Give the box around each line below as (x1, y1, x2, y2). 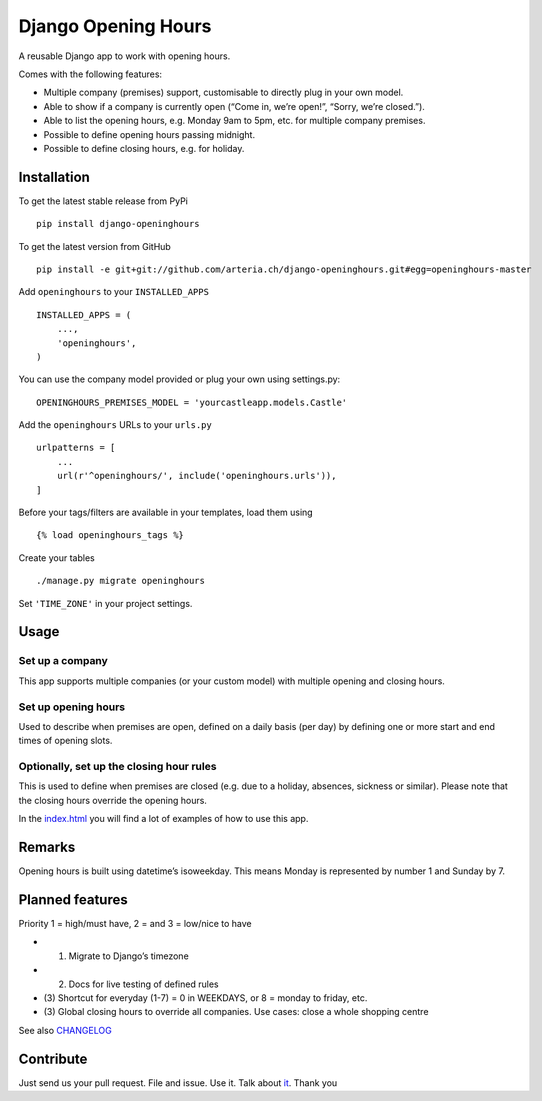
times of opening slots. (18, 735, 113, 747)
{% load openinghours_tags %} (36, 530, 185, 541)
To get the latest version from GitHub (18, 240, 172, 252)
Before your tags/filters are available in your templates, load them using (18, 506, 314, 519)
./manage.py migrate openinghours (36, 575, 205, 587)
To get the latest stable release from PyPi (18, 195, 189, 207)
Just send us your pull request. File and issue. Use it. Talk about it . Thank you (18, 1076, 338, 1089)
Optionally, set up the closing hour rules (18, 760, 217, 774)
